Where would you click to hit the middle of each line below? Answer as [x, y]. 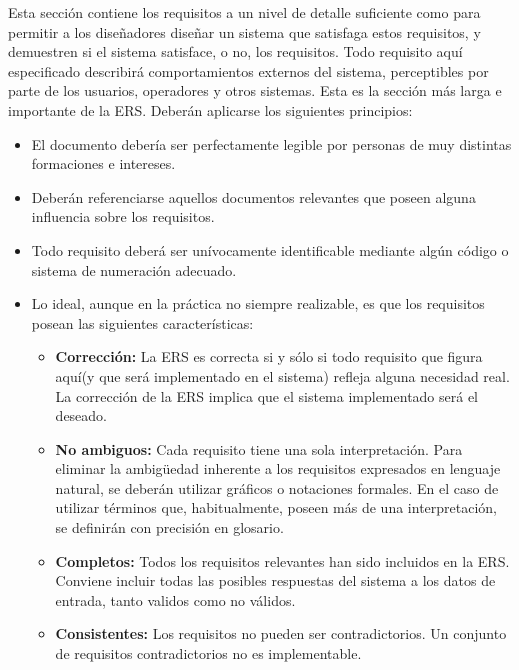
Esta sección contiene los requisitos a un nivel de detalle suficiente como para [244, 12]
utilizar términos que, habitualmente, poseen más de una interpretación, [276, 507]
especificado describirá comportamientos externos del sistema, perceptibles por [248, 70]
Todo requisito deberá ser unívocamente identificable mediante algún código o [270, 249]
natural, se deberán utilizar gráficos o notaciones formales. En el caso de [277, 487]
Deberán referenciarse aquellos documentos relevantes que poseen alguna [253, 196]
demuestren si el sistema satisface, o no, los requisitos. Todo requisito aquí [235, 51]
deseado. [81, 415]
